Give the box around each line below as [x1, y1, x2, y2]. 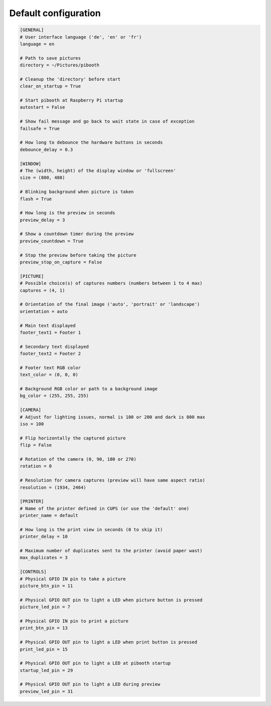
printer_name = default [20, 513, 79, 518]
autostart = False [20, 105, 65, 110]
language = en [20, 41, 55, 47]
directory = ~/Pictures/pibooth [20, 62, 100, 68]
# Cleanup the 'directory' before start [20, 76, 120, 82]
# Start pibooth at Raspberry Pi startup [20, 98, 123, 103]
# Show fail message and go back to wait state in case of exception [20, 119, 195, 124]
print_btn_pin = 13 [20, 625, 68, 631]
